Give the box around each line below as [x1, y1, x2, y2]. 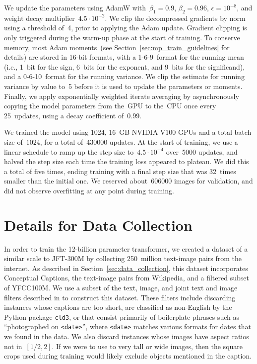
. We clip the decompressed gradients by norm [105, 12, 246, 23]
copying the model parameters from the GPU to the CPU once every [4, 100, 216, 111]
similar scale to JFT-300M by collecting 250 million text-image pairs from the [4, 253, 242, 264]
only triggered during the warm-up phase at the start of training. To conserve [4, 32, 240, 42]
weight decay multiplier [4, 12, 75, 23]
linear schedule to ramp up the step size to [4, 146, 134, 157]
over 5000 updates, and [166, 146, 238, 157]
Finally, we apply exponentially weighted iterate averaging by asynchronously [4, 91, 239, 101]
